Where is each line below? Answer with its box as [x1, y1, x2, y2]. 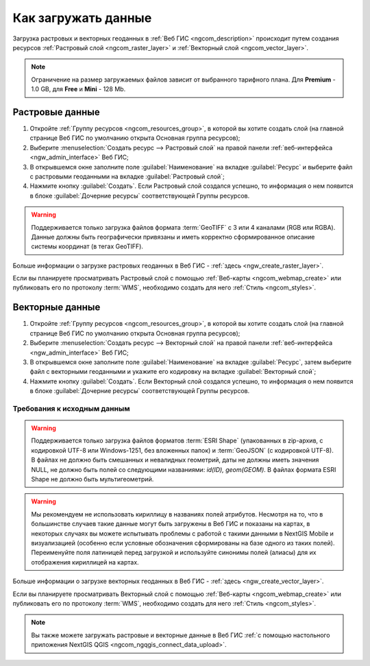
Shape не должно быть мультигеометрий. [31, 475, 154, 484]
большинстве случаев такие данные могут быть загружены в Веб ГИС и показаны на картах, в [31, 520, 310, 528]
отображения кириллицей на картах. [31, 558, 140, 566]
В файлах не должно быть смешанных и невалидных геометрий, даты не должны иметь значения [31, 456, 319, 464]
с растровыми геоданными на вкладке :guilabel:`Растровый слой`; [29, 172, 225, 180]
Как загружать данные [12, 10, 152, 25]
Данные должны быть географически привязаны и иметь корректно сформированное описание [31, 233, 315, 241]
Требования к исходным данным [12, 403, 130, 413]
